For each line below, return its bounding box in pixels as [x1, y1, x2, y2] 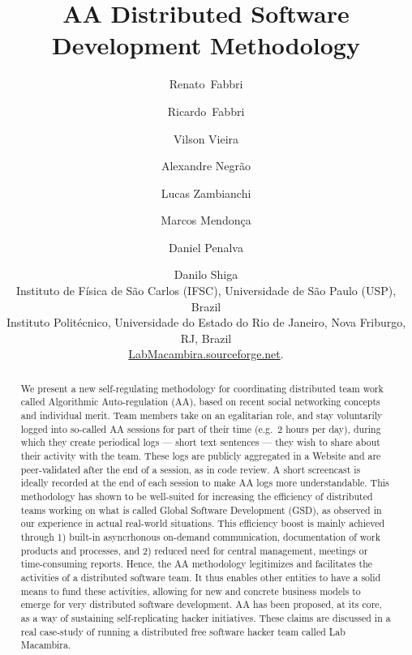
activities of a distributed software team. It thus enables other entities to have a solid [20, 571, 381, 584]
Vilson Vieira [173, 130, 239, 147]
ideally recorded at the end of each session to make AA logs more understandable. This [20, 476, 389, 490]
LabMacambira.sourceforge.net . [128, 345, 284, 362]
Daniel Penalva [169, 238, 243, 255]
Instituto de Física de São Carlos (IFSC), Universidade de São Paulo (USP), [15, 282, 397, 299]
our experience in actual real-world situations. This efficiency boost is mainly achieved [20, 516, 385, 530]
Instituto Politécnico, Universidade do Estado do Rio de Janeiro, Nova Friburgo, [6, 314, 406, 331]
